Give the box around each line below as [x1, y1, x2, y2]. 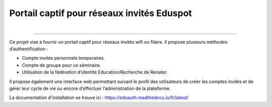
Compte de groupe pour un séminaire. [22, 62, 101, 68]
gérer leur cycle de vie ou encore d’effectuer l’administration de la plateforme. [9, 85, 171, 91]
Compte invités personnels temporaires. [22, 55, 105, 61]
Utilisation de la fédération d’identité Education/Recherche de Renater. [22, 69, 168, 75]
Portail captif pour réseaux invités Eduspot [9, 8, 192, 19]
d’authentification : [9, 46, 48, 52]
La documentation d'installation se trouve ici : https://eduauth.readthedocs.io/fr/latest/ [9, 94, 189, 100]
